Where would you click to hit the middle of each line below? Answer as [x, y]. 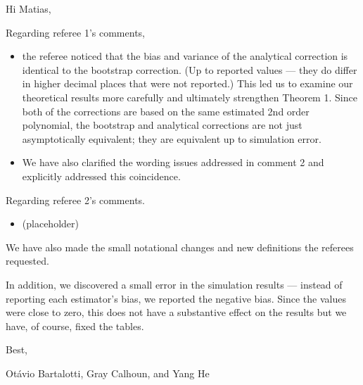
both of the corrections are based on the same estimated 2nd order [166, 111]
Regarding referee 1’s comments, [75, 32]
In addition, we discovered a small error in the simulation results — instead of [174, 284]
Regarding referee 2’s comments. [75, 200]
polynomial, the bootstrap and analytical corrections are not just [162, 125]
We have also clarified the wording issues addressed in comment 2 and [173, 162]
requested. [27, 261]
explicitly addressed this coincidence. [101, 176]
